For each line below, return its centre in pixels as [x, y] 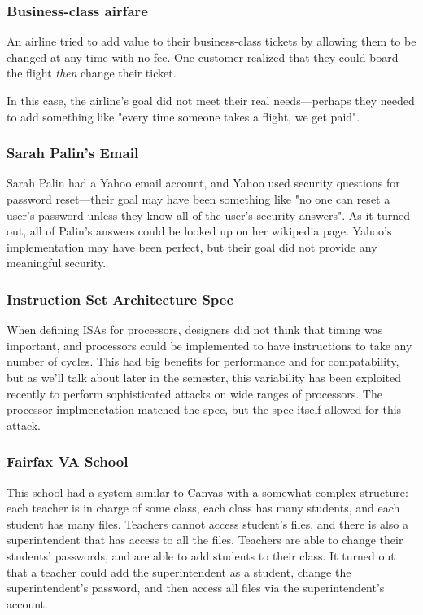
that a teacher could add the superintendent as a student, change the [179, 571]
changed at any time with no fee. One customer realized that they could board [203, 57]
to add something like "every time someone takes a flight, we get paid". [183, 116]
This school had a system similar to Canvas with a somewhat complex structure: [207, 492]
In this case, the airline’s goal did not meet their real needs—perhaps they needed [211, 100]
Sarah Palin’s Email [73, 153]
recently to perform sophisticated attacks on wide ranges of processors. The [194, 393]
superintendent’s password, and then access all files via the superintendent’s [196, 588]
